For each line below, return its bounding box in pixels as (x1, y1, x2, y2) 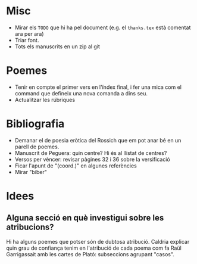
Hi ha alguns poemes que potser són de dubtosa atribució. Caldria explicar (6, 238, 190, 245)
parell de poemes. (14, 143, 60, 150)
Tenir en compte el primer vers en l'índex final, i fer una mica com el (14, 83, 182, 91)
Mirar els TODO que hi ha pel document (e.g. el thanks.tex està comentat (14, 24, 191, 31)
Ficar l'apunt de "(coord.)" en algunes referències (14, 162, 137, 169)
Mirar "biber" (14, 168, 48, 175)
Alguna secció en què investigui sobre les (6, 213, 164, 223)
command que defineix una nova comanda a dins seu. (14, 89, 148, 97)
